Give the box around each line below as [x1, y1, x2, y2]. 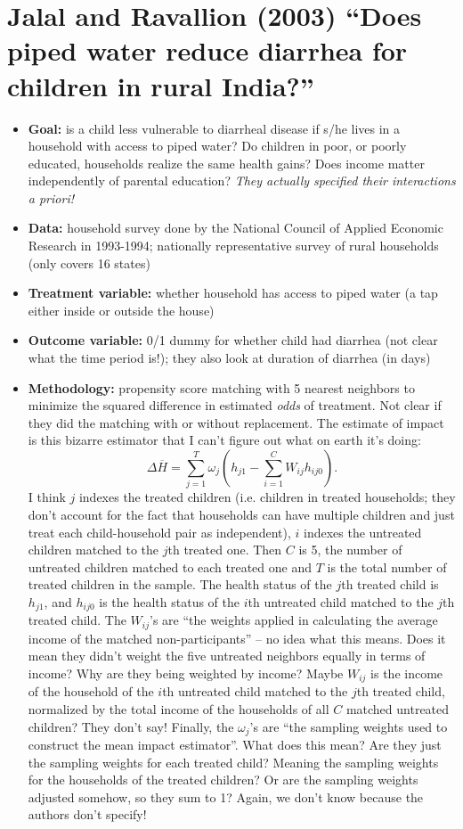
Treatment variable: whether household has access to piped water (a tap [28, 283, 438, 302]
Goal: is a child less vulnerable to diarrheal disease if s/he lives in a [28, 119, 401, 137]
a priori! [28, 188, 74, 207]
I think [28, 488, 66, 506]
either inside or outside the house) [28, 300, 215, 319]
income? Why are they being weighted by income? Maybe [28, 663, 344, 682]
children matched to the [28, 540, 159, 559]
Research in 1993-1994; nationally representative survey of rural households [28, 236, 439, 255]
